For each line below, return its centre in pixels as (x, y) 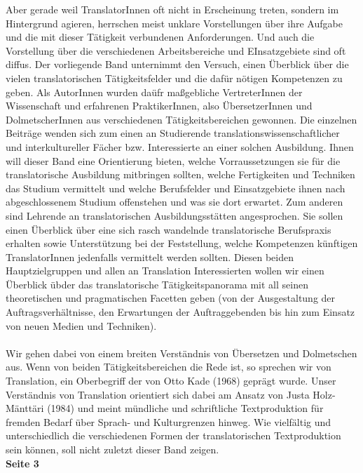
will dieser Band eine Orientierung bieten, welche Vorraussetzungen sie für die (173, 160)
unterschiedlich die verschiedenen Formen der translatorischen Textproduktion (173, 435)
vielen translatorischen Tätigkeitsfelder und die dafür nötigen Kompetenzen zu (174, 78)
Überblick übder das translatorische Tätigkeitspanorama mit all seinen (157, 284)
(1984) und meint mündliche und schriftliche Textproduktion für (185, 408)
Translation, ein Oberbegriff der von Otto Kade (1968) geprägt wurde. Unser (171, 381)
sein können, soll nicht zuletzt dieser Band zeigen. (112, 449)
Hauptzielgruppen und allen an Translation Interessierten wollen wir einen (165, 271)
